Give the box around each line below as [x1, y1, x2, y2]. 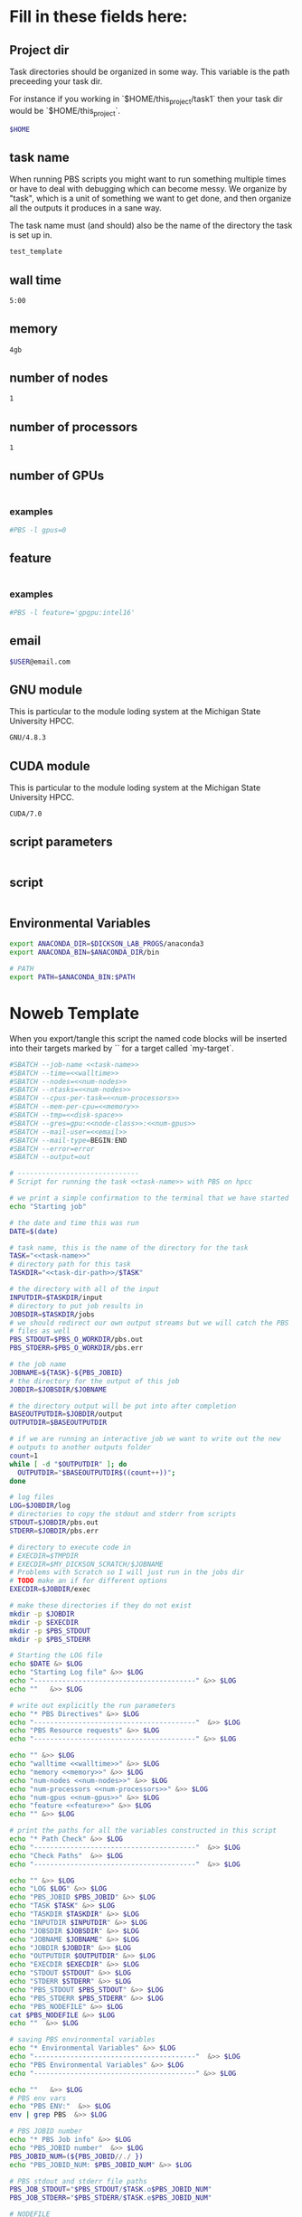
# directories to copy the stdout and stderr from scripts [9, 1510, 237, 1519]
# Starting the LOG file [9, 1651, 103, 1660]
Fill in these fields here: [9, 6, 188, 27]
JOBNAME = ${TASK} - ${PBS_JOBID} [9, 1368, 124, 1377]
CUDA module [9, 758, 90, 774]
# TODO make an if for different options [9, 1576, 168, 1586]
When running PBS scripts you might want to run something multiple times [9, 174, 287, 184]
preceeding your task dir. [9, 76, 103, 87]
